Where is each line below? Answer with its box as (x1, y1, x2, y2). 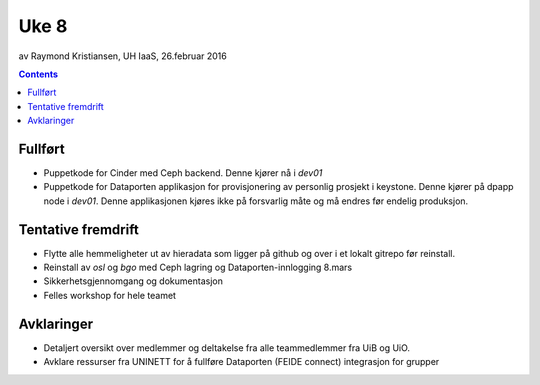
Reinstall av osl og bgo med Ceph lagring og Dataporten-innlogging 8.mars (43, 261, 353, 274)
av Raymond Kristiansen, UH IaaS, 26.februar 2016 (18, 50, 227, 62)
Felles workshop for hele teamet (43, 289, 177, 301)
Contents (18, 68, 59, 80)
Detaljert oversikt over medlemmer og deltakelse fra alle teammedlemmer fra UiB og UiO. (43, 341, 410, 354)
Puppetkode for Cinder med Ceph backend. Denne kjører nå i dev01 (43, 167, 323, 179)
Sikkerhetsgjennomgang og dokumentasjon (43, 275, 224, 287)
